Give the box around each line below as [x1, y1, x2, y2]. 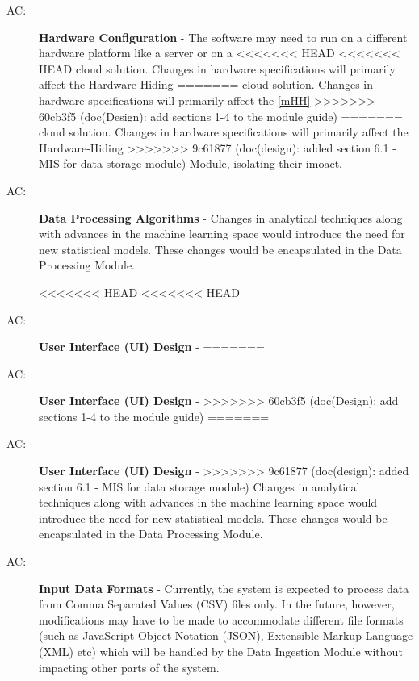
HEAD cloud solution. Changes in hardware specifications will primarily [39, 60, 396, 77]
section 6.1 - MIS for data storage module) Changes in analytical [39, 478, 360, 495]
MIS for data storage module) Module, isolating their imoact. [39, 155, 342, 172]
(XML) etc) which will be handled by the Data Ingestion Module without [39, 643, 403, 659]
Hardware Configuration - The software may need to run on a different [39, 28, 408, 45]
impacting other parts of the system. [39, 658, 220, 675]
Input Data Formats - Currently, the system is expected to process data [39, 579, 409, 596]
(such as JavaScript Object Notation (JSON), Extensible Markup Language [39, 627, 413, 644]
